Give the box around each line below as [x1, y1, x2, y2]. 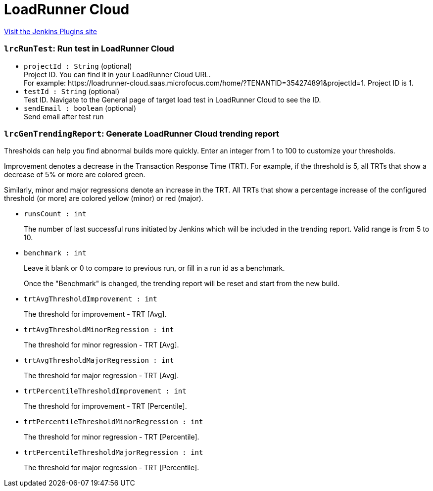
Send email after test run [24, 112, 104, 121]
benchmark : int [24, 249, 87, 257]
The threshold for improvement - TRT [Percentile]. [24, 402, 187, 411]
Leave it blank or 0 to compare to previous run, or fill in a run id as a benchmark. [24, 264, 285, 273]
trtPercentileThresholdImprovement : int [24, 387, 187, 395]
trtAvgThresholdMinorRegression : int [24, 326, 174, 334]
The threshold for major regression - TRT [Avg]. [24, 371, 179, 380]
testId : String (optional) [24, 87, 120, 96]
